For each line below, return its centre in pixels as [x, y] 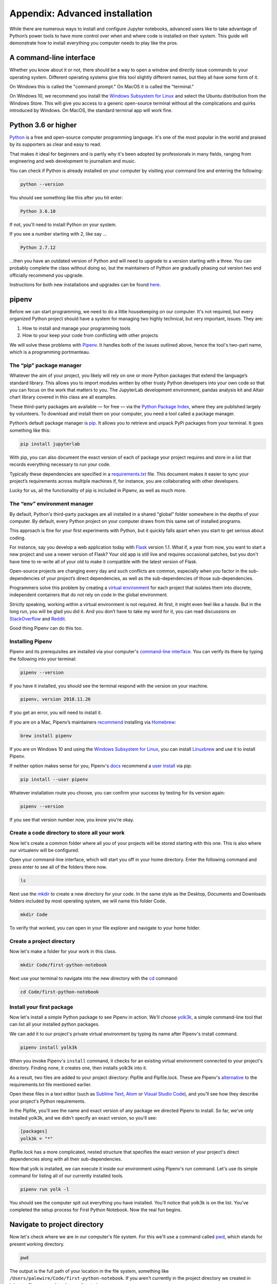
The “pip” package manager [46, 365]
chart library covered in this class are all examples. [63, 397]
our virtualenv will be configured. [44, 851]
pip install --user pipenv [54, 779]
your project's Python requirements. [47, 1101]
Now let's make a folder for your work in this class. [63, 951]
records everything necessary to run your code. [60, 464]
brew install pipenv [46, 735]
